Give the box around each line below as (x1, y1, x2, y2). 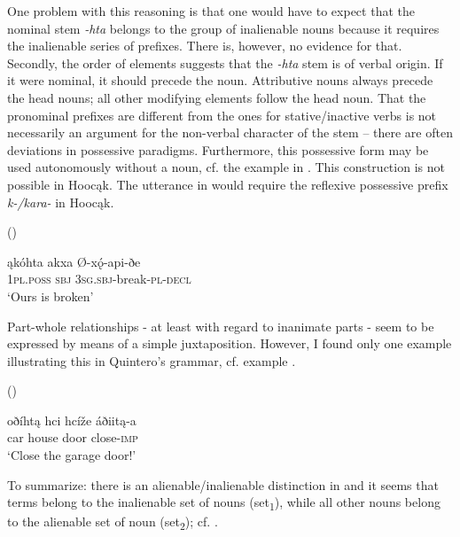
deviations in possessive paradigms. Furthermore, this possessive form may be (7, 140, 429, 159)
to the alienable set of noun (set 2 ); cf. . (7, 512, 218, 533)
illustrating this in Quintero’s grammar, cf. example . (7, 351, 296, 370)
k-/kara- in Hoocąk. (7, 192, 114, 211)
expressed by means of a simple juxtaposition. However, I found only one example (7, 334, 452, 353)
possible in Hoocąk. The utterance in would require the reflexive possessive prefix (7, 175, 448, 193)
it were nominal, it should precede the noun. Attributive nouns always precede (7, 71, 433, 89)
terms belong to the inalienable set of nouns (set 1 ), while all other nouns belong (7, 493, 441, 514)
